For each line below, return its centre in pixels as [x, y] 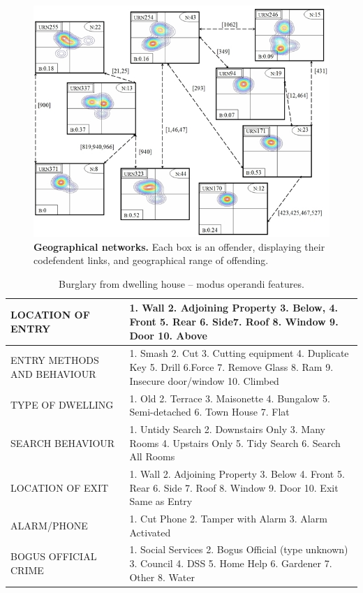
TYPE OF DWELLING [62, 405]
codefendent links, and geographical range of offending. [151, 260]
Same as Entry [161, 501]
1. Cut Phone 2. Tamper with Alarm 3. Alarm [228, 518]
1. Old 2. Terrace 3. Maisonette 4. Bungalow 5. [230, 398]
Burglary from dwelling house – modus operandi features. [181, 283]
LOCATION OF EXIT [60, 487]
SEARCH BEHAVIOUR [63, 442]
